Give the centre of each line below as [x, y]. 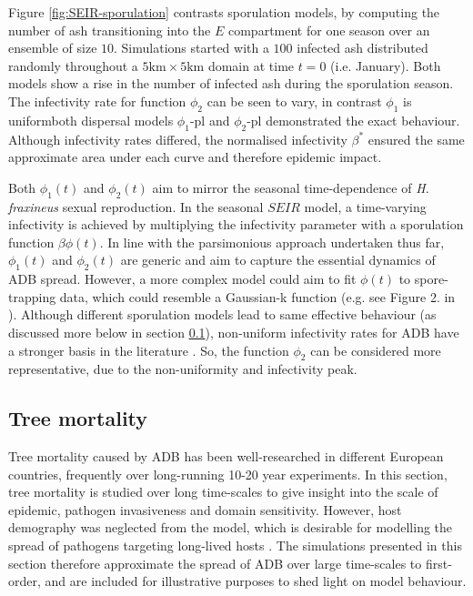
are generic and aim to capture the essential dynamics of [278, 260]
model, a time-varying [365, 206]
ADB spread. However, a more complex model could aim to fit [182, 279]
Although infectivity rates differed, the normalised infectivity [178, 139]
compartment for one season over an [329, 30]
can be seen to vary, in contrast [294, 101]
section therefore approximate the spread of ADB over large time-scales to [215, 563]
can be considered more [376, 350]
